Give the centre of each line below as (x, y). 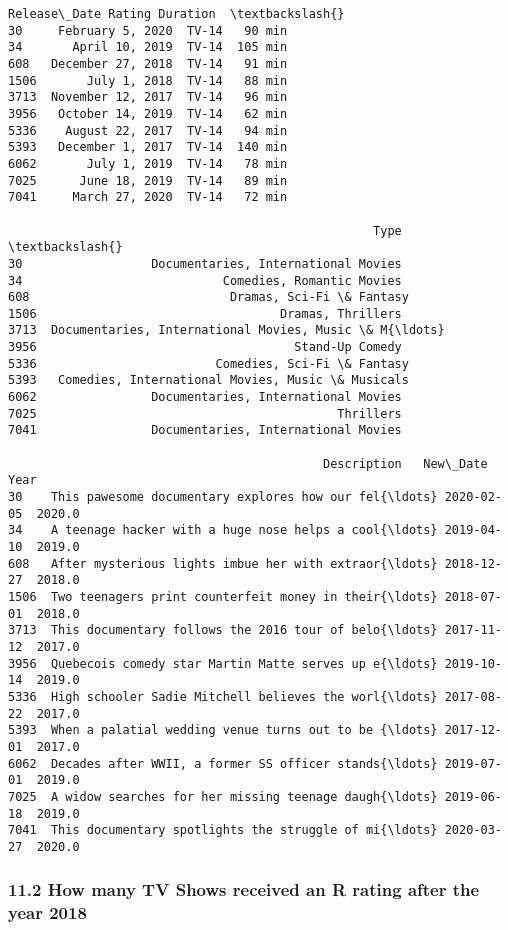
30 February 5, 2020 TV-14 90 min (148, 30)
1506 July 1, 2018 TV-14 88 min (148, 80)
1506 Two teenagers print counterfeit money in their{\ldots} (223, 596)
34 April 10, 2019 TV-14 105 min (148, 47)
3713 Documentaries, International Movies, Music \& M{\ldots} (226, 330)
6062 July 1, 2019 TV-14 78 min (148, 163)
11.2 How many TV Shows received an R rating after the (244, 889)
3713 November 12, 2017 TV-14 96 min (148, 97)
